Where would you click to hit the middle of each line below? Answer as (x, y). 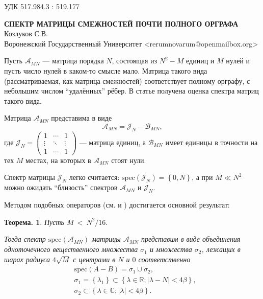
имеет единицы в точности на (212, 142)
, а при (202, 177)
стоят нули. (129, 160)
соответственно (164, 259)
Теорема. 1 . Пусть (34, 222)
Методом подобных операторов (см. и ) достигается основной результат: (117, 205)
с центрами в (94, 259)
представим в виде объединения (191, 239)
